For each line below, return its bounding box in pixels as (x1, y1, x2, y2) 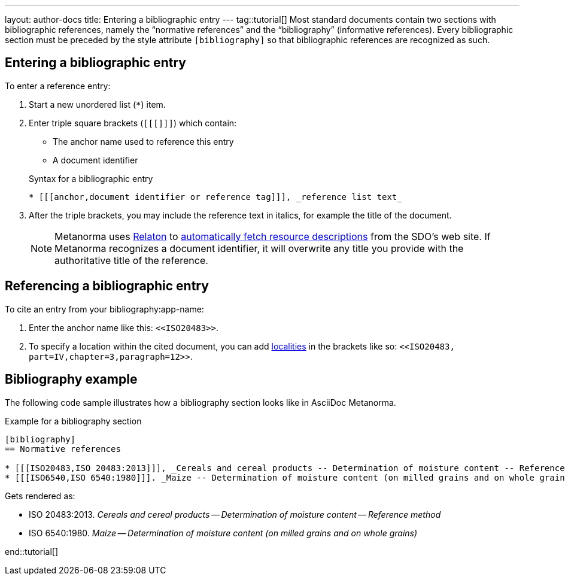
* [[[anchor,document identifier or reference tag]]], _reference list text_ (29, 192, 402, 202)
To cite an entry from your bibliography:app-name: (5, 303, 204, 314)
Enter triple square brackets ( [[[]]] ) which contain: (29, 117, 237, 128)
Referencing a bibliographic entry (5, 278, 209, 294)
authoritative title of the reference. (54, 254, 208, 266)
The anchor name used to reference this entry (53, 136, 234, 147)
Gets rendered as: (5, 490, 75, 501)
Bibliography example (5, 372, 138, 387)
